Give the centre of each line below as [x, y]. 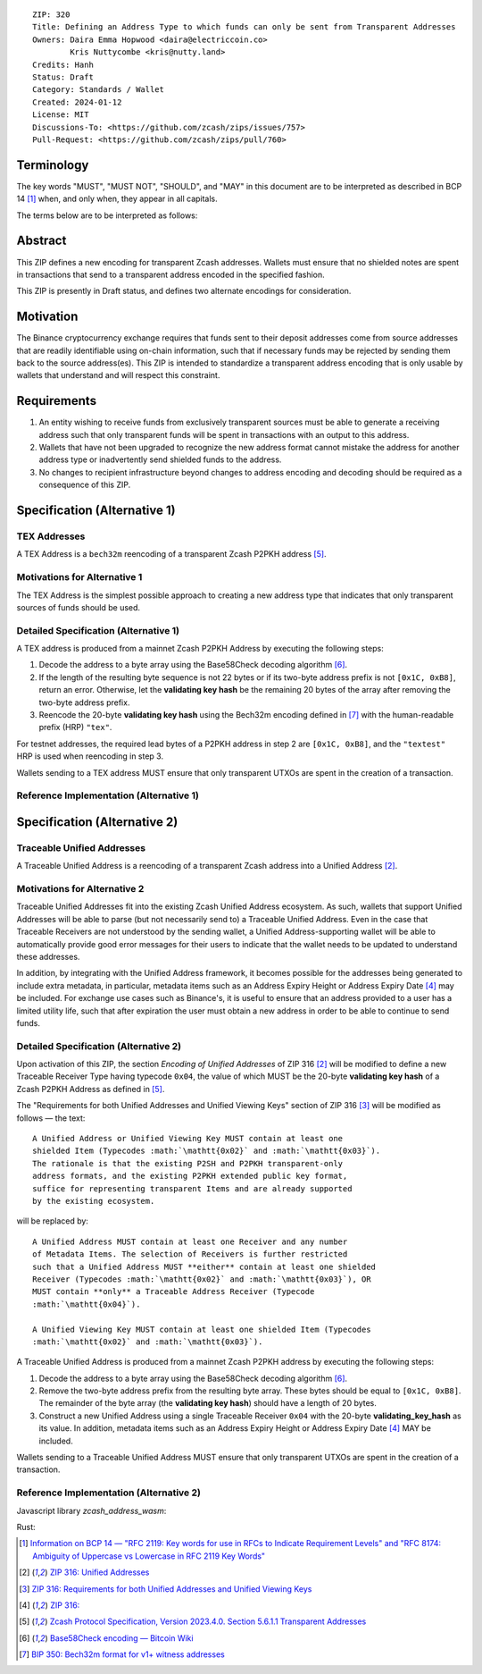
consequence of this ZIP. [85, 485]
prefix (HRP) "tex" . [75, 728]
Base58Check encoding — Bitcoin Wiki [121, 1638]
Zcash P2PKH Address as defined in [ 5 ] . [91, 1089]
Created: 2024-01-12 [77, 102]
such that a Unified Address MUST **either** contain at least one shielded [204, 1266]
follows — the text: [51, 1118]
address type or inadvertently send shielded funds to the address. [160, 459]
